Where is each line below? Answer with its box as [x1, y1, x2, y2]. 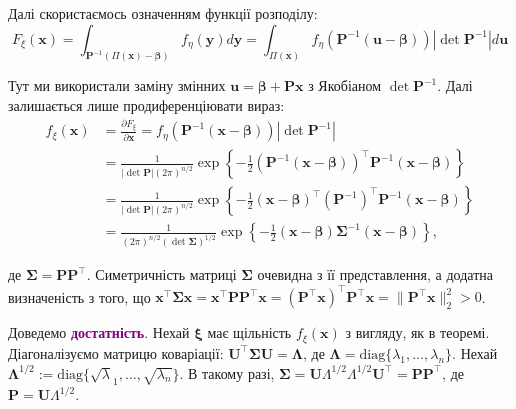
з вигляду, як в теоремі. [345, 322, 490, 343]
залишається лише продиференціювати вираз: [8, 95, 285, 116]
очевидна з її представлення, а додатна [257, 264, 494, 285]
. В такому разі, [179, 362, 275, 383]
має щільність [207, 322, 292, 343]
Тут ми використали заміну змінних [8, 75, 226, 96]
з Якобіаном [308, 75, 382, 96]
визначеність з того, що [8, 286, 151, 307]
